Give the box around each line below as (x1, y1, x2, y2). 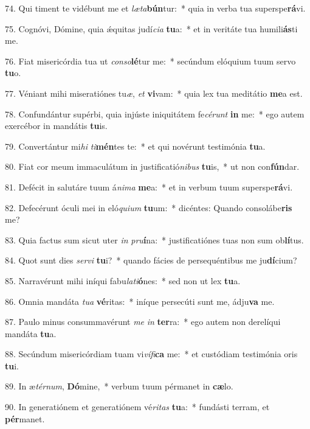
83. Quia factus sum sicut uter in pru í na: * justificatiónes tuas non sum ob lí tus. (5, 233, 304, 246)
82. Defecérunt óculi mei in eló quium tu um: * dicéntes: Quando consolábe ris (5, 201, 292, 214)
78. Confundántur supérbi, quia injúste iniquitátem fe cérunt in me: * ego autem (5, 107, 305, 120)
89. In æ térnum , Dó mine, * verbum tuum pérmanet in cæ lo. (5, 380, 233, 392)
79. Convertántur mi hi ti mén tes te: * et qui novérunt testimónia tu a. (5, 139, 266, 152)
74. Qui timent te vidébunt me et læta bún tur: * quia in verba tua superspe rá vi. (5, 2, 306, 14)
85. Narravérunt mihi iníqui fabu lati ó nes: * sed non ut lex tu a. (5, 274, 241, 287)
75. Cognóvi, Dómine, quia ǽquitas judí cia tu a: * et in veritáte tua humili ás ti (5, 22, 298, 35)
